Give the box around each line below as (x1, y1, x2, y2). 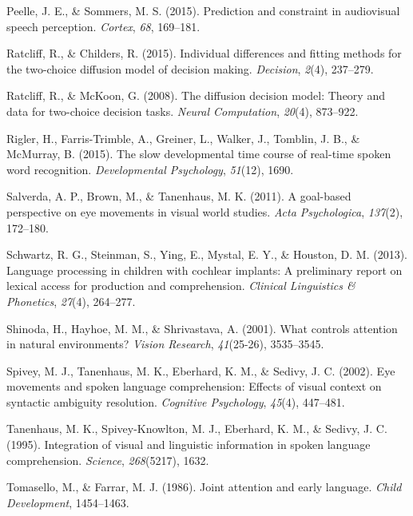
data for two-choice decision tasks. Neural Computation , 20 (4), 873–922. (6, 102, 359, 119)
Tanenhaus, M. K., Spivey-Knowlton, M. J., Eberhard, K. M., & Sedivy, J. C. (6, 420, 387, 437)
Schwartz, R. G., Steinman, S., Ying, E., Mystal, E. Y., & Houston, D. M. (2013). (6, 246, 408, 263)
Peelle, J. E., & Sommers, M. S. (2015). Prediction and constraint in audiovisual (6, 2, 400, 18)
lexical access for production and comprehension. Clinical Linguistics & (6, 277, 355, 294)
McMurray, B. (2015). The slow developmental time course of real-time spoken (6, 145, 391, 162)
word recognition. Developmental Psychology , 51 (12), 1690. (6, 161, 294, 177)
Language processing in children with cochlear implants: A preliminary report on (6, 261, 403, 278)
